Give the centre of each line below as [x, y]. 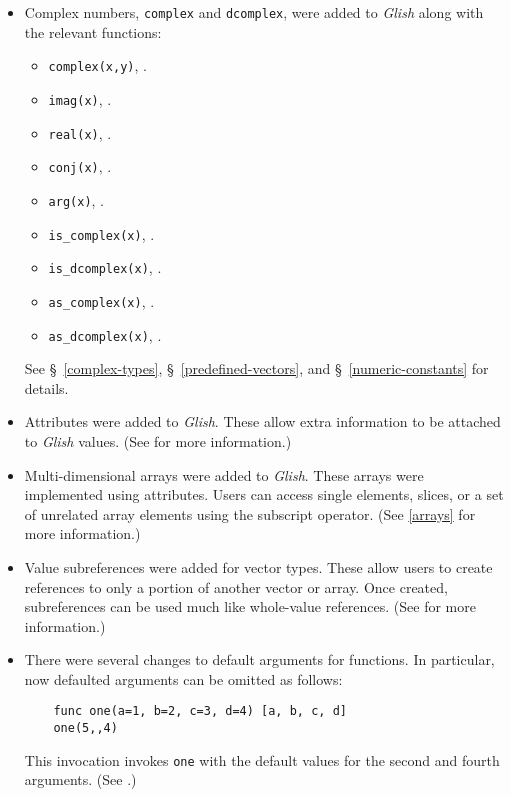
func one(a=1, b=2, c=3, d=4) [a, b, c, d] [200, 711]
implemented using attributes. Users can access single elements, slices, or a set [264, 494]
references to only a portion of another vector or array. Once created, [236, 586]
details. [46, 387]
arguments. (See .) [80, 779]
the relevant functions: [93, 31]
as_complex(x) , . [101, 300]
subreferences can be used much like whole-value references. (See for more [250, 606]
